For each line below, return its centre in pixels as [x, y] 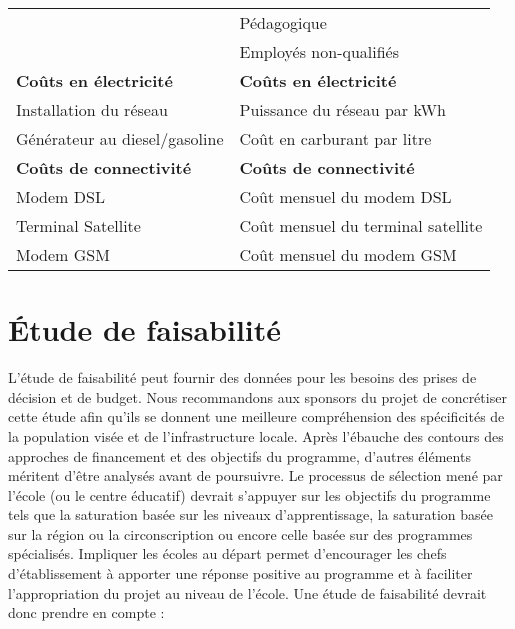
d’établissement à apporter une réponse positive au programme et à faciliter [240, 573]
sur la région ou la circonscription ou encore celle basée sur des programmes [240, 533]
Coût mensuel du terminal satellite [361, 225]
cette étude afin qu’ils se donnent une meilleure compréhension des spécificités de [256, 416]
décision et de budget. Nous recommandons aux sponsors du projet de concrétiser [257, 396]
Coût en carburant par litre [335, 138]
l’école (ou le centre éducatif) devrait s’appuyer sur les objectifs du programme [249, 494]
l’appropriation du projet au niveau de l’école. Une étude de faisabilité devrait [247, 592]
